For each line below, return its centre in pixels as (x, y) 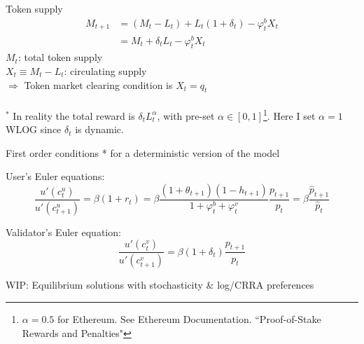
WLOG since (34, 129)
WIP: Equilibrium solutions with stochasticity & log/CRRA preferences (160, 285)
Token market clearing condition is (98, 84)
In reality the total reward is (74, 115)
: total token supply (60, 57)
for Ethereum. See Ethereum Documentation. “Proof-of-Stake (189, 318)
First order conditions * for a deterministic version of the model (143, 152)
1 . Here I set (289, 114)
